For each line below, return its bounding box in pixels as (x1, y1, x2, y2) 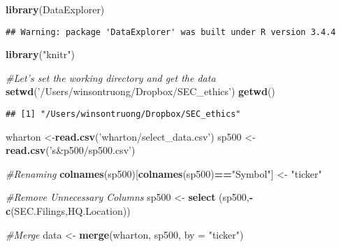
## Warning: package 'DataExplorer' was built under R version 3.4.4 (6, 27, 336, 37)
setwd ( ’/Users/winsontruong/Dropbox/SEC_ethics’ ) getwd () (6, 84, 275, 99)
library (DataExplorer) (6, 2, 105, 16)
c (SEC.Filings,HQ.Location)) (6, 204, 131, 218)
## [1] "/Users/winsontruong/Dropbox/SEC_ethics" (6, 109, 241, 120)
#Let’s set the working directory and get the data (6, 70, 216, 85)
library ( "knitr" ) (6, 47, 75, 62)
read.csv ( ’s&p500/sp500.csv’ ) (6, 143, 136, 157)
